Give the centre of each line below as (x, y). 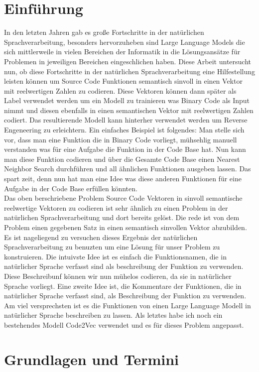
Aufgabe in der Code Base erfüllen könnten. (71, 188)
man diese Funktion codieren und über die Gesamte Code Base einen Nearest (122, 159)
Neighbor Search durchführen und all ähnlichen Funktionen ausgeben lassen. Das (128, 169)
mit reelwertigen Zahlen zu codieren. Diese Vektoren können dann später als (120, 90)
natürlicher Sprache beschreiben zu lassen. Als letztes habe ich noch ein (113, 315)
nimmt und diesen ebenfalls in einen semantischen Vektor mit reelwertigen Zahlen (129, 110)
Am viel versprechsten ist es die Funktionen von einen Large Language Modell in (128, 305)
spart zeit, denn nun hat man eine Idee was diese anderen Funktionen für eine (123, 179)
